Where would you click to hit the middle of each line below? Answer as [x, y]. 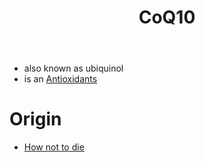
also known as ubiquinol [73, 68]
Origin [35, 119]
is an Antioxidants [60, 79]
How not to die [54, 147]
